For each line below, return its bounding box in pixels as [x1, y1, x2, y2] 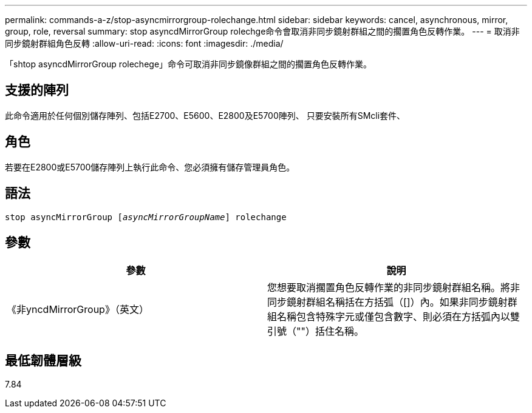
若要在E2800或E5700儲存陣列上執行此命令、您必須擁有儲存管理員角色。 [5, 161, 295, 172]
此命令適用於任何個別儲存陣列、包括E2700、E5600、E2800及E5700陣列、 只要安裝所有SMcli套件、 [5, 110, 406, 121]
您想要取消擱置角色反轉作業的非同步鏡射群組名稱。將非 [267, 281, 520, 294]
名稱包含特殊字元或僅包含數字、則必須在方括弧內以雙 [277, 311, 520, 323]
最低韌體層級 [5, 352, 81, 368]
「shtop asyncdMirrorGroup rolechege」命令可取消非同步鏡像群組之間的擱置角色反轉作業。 [5, 59, 372, 69]
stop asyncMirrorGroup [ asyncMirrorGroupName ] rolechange [5, 212, 287, 222]
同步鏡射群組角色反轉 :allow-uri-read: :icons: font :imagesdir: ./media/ [5, 38, 284, 49]
